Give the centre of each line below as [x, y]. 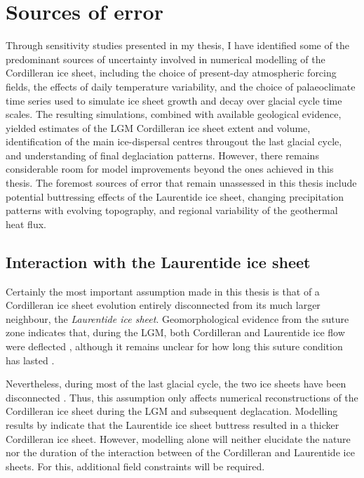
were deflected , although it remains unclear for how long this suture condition [174, 346]
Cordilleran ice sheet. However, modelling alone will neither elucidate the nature [178, 438]
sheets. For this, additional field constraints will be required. [135, 466]
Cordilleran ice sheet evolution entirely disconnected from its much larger [163, 305]
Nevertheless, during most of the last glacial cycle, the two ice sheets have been [176, 384]
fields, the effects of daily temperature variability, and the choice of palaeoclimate [181, 86]
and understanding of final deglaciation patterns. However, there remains [162, 155]
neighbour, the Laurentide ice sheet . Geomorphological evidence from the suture [177, 318]
